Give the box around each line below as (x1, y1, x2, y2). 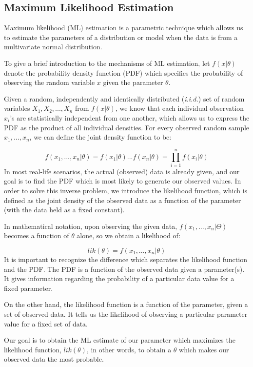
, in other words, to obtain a (86, 344, 172, 354)
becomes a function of (4, 230, 69, 241)
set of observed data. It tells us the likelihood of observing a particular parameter (4, 308, 248, 319)
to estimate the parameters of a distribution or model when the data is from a (4, 32, 238, 42)
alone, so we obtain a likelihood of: (77, 230, 180, 241)
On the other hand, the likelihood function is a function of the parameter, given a (4, 299, 248, 309)
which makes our (179, 344, 229, 354)
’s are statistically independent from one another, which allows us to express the (10, 112, 250, 122)
